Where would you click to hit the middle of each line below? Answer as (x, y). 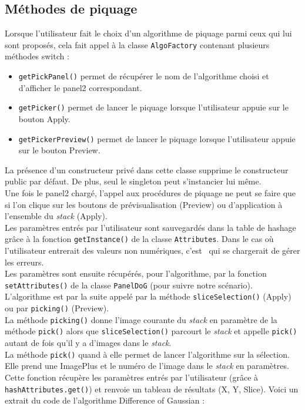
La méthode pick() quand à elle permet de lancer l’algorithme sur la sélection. (147, 354)
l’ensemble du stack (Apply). (56, 216)
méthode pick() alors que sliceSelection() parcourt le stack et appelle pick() (151, 331)
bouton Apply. (44, 118)
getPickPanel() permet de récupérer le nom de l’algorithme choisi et (144, 76)
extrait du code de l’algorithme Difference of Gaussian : (105, 400)
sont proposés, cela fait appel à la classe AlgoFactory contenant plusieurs (137, 44)
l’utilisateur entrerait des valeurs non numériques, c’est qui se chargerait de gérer (152, 251)
